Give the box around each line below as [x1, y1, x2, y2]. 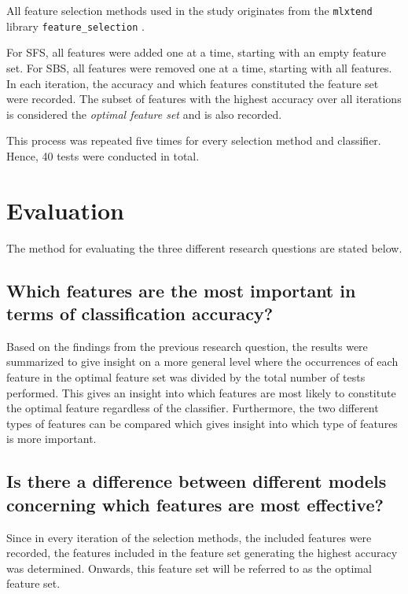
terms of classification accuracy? [6, 301, 274, 325]
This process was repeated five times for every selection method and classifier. [6, 132, 381, 149]
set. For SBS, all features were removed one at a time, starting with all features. [6, 59, 392, 76]
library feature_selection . [6, 17, 145, 34]
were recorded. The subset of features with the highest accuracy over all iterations [6, 90, 402, 107]
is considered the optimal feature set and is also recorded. [6, 105, 282, 122]
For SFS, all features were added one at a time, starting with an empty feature [6, 44, 386, 61]
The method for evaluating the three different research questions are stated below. [6, 239, 402, 256]
